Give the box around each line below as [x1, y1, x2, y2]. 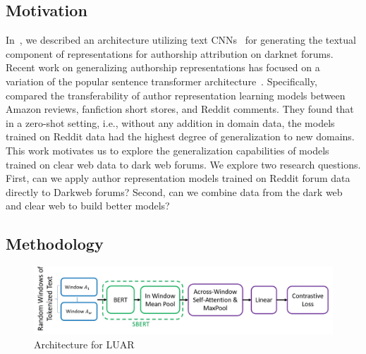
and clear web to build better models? [6, 198, 170, 213]
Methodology [6, 233, 104, 255]
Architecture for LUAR [34, 336, 135, 351]
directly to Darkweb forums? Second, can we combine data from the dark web [6, 184, 343, 199]
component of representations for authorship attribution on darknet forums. [6, 46, 334, 61]
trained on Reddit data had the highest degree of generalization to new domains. [6, 129, 355, 144]
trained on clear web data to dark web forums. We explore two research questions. [6, 157, 361, 171]
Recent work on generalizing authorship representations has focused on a [6, 60, 320, 75]
